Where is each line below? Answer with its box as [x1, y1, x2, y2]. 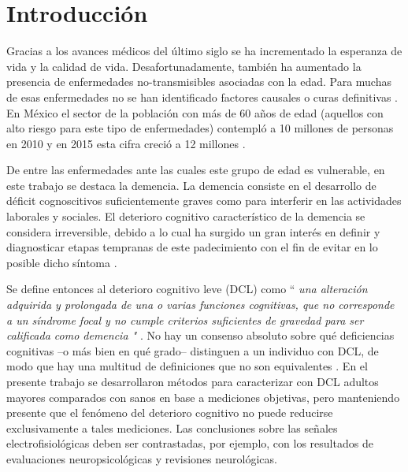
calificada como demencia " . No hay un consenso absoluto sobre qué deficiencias [6, 327, 395, 344]
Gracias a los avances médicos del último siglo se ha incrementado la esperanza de [6, 43, 402, 59]
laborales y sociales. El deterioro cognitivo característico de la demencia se [6, 208, 365, 225]
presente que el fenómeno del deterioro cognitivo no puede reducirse [6, 404, 333, 421]
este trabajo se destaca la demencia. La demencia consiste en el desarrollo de [6, 177, 376, 193]
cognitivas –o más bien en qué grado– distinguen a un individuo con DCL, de [6, 342, 379, 359]
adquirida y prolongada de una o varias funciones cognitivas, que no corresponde [6, 296, 395, 313]
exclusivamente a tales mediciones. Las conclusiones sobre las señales [6, 419, 338, 436]
